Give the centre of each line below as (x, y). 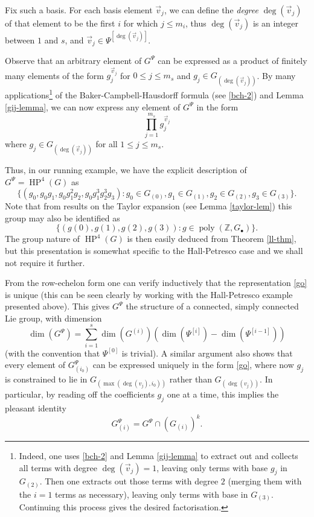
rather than (191, 379)
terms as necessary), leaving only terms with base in (152, 494)
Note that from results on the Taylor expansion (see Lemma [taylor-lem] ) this (149, 206)
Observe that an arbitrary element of (73, 60)
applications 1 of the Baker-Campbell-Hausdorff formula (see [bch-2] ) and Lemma (154, 94)
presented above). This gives (57, 306)
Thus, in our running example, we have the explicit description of (126, 169)
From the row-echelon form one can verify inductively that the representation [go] (156, 283)
